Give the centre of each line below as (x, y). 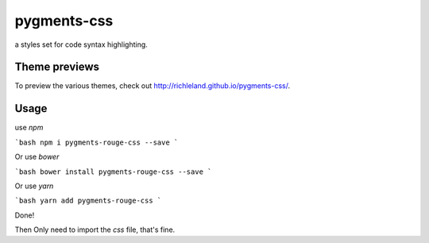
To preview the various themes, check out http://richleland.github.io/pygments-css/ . (153, 86)
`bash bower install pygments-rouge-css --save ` (113, 172)
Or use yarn (34, 186)
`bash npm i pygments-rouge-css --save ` (97, 142)
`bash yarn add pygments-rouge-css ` (88, 201)
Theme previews (57, 67)
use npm (29, 128)
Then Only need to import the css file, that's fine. (95, 229)
